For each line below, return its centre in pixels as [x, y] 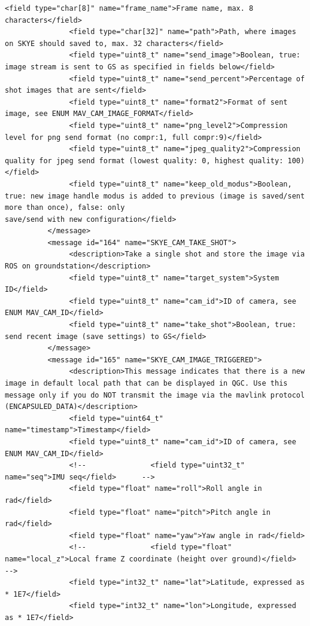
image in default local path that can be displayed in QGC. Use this [146, 383]
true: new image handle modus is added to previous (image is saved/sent [155, 196]
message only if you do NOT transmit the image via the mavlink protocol [155, 395]
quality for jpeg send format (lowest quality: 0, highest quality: [144, 161]
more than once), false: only [65, 208]
